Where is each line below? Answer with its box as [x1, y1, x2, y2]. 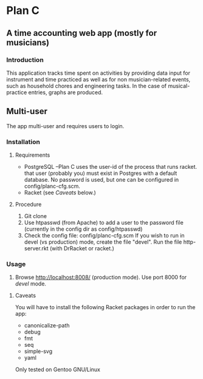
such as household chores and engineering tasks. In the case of [6, 82, 167, 89]
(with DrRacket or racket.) [49, 244, 114, 252]
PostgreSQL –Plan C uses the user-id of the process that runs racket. [24, 163, 198, 170]
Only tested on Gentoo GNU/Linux [15, 366, 100, 374]
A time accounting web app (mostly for [6, 28, 157, 38]
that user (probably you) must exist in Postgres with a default [24, 169, 177, 177]
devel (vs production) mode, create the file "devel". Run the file [24, 238, 182, 245]
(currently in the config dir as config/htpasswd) [24, 225, 143, 233]
